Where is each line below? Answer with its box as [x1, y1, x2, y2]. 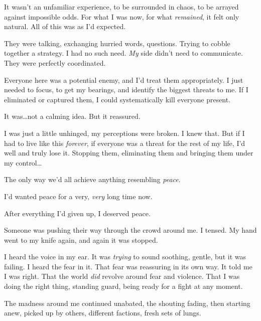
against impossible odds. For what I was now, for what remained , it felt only [4, 11, 239, 22]
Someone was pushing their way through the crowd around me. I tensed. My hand [4, 225, 257, 235]
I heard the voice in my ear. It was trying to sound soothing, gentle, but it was [4, 251, 246, 262]
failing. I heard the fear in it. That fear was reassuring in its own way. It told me [4, 261, 252, 271]
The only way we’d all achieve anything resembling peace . [4, 174, 181, 185]
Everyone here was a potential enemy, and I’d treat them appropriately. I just [4, 74, 243, 85]
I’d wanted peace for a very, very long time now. [4, 191, 153, 201]
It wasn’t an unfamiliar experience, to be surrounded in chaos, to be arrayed [4, 2, 239, 12]
